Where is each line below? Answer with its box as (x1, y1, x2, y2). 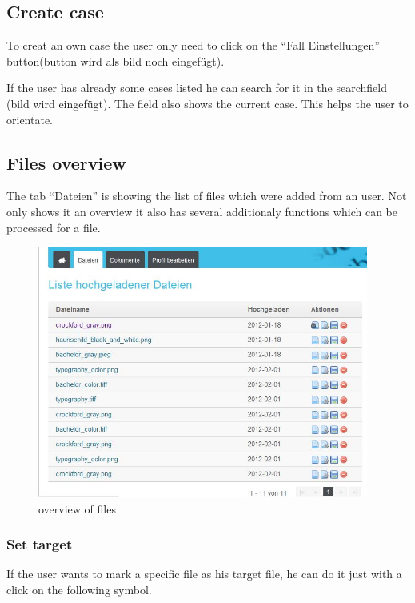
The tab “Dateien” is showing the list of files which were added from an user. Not (6, 187, 407, 204)
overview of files (38, 500, 116, 517)
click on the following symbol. (6, 581, 152, 598)
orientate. (6, 111, 53, 127)
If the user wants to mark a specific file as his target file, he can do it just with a (6, 565, 402, 582)
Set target (6, 534, 73, 554)
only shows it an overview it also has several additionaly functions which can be (6, 203, 397, 219)
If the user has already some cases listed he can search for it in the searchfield (6, 79, 387, 96)
